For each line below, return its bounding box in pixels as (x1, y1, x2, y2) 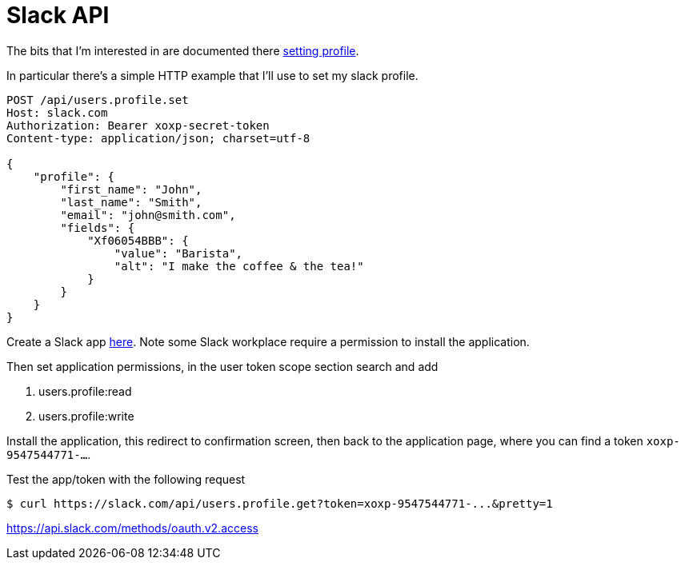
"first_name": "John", (60, 182, 202, 196)
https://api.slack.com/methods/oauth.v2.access (6, 520, 258, 535)
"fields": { (60, 221, 135, 234)
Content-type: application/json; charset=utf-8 (6, 131, 310, 145)
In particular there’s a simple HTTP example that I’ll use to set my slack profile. (6, 68, 419, 82)
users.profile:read (38, 384, 132, 398)
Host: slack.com (6, 106, 108, 119)
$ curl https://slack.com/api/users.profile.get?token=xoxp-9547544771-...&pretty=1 (6, 496, 553, 510)
